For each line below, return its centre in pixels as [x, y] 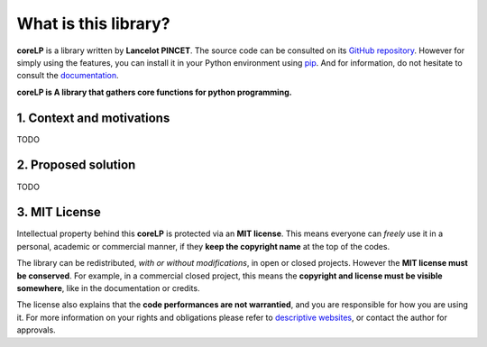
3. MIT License [59, 212]
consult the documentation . [68, 76]
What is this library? [93, 23]
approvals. [36, 330]
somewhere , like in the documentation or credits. [108, 288]
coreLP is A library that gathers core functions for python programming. [154, 92]
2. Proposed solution [76, 165]
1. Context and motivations [93, 118]
